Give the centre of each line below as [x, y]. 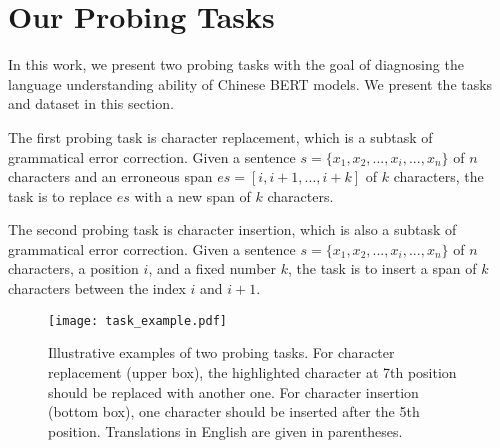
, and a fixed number [212, 268]
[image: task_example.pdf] [137, 320]
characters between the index [97, 288]
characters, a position [73, 268]
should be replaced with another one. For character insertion [233, 391]
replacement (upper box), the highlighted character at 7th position [252, 371]
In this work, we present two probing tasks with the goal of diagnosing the [236, 64]
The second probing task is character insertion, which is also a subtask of [232, 229]
